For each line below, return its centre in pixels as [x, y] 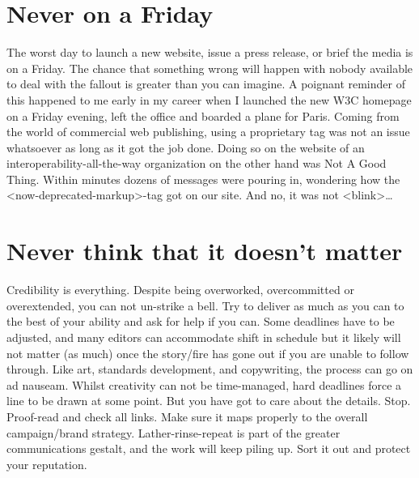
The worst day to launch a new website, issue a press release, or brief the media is [210, 52]
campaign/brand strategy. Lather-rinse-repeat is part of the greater [174, 432]
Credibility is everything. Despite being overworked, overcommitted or [180, 290]
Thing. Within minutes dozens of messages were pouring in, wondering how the [203, 179]
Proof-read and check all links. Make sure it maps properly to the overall [187, 416]
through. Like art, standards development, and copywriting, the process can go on [210, 369]
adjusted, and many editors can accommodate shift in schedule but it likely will [204, 337]
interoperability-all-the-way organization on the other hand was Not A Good [197, 163]
